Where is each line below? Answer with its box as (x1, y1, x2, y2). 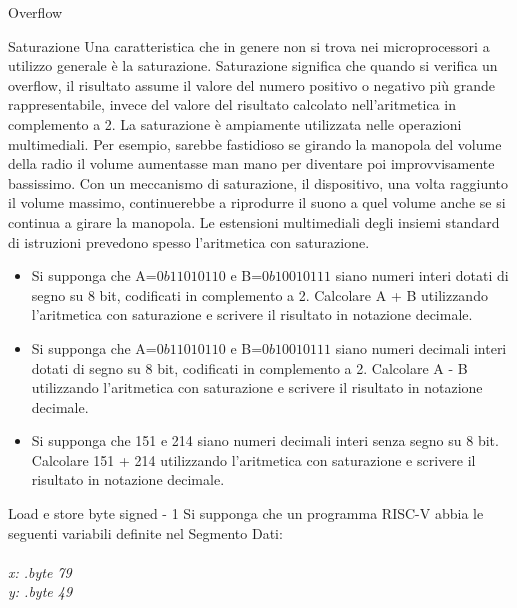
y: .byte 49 (8, 581, 73, 602)
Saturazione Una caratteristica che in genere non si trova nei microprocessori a (8, 35, 490, 56)
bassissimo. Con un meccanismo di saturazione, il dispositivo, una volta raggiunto (8, 172, 509, 193)
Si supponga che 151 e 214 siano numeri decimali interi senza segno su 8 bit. (31, 430, 499, 451)
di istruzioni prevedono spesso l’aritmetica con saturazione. (8, 231, 370, 252)
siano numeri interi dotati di (335, 265, 509, 286)
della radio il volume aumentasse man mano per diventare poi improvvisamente (8, 153, 495, 174)
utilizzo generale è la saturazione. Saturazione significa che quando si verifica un (8, 55, 498, 76)
